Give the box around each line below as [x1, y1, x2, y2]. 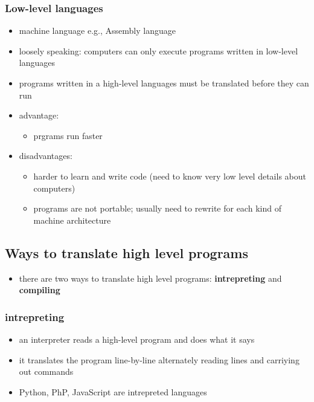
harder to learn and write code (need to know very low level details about [33, 169, 306, 182]
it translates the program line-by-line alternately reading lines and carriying [19, 353, 300, 366]
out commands [19, 365, 74, 378]
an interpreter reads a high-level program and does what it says [19, 332, 255, 345]
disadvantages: [19, 149, 72, 162]
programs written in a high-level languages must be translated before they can [19, 77, 309, 89]
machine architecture [33, 213, 111, 226]
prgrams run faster [33, 129, 103, 141]
